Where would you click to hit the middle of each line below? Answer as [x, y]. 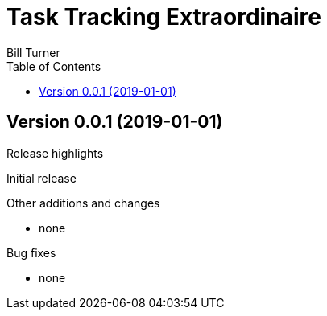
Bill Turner [33, 52]
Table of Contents [54, 66]
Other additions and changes [83, 203]
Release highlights [55, 153]
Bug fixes [31, 252]
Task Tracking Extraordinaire [164, 17]
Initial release [41, 178]
